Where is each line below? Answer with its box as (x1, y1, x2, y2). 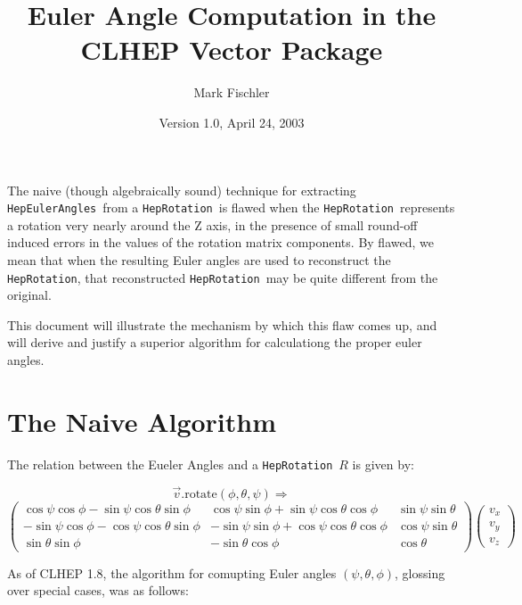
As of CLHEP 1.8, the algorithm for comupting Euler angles (7, 563, 337, 582)
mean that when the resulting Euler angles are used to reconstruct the (7, 250, 391, 269)
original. (7, 286, 52, 304)
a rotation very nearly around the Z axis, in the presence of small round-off (7, 215, 418, 234)
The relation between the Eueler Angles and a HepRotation (7, 454, 333, 473)
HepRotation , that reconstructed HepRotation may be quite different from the (7, 268, 438, 286)
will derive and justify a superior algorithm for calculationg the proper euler (7, 333, 422, 352)
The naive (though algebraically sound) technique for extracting (7, 180, 356, 199)
